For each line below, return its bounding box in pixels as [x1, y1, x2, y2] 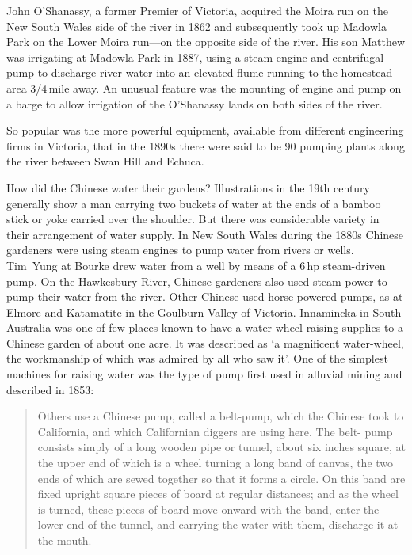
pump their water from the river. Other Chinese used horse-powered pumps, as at [6, 288, 403, 305]
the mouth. [37, 532, 92, 548]
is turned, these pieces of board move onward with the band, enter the [37, 500, 380, 517]
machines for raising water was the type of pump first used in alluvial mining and [6, 366, 402, 382]
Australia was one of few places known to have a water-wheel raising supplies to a [6, 319, 404, 336]
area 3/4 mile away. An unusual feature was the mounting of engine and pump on [6, 79, 402, 96]
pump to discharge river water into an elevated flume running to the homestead [6, 64, 393, 81]
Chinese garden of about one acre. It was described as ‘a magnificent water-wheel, [6, 334, 404, 351]
